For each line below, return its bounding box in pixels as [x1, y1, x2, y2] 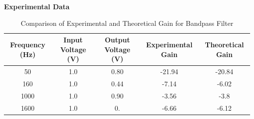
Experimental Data [4, 1, 70, 11]
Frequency [10, 39, 45, 49]
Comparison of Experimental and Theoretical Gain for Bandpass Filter [21, 18, 233, 28]
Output [105, 35, 130, 45]
